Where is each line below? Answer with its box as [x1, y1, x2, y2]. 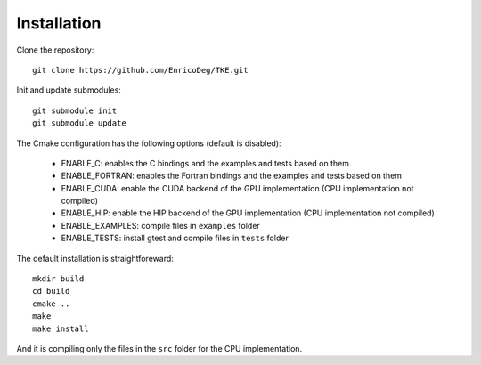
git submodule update [32, 118, 126, 128]
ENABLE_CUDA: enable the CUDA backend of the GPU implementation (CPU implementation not [61, 182, 414, 193]
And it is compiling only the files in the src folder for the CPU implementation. [16, 343, 303, 353]
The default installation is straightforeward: [16, 253, 174, 264]
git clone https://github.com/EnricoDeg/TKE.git [32, 65, 249, 75]
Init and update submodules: [16, 85, 122, 95]
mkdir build [32, 274, 85, 284]
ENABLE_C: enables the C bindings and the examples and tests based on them [61, 158, 349, 168]
